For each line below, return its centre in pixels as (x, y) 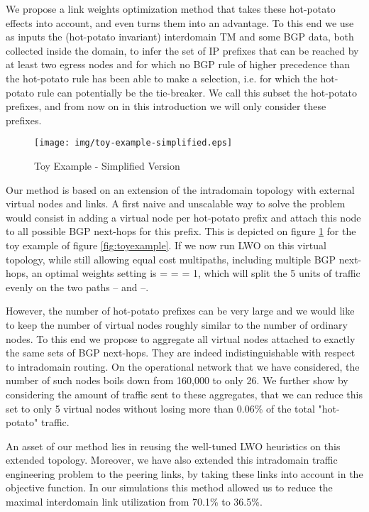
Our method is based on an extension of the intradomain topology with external (180, 189)
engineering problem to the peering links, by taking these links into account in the (184, 473)
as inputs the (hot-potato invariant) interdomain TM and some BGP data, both (180, 37)
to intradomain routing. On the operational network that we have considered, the (183, 366)
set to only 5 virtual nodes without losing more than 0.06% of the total (160, 408)
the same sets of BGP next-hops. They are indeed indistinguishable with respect (181, 353)
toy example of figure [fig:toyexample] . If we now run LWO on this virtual (166, 245)
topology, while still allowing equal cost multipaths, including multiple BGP (171, 259)
